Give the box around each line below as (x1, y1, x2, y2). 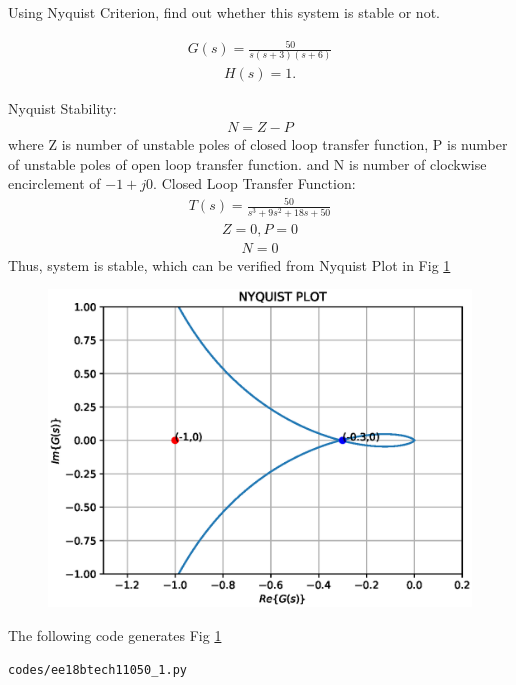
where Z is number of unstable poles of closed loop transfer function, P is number (8, 134, 508, 155)
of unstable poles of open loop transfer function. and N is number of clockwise (8, 153, 487, 174)
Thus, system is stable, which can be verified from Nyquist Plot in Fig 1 (8, 254, 451, 275)
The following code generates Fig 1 (8, 625, 222, 645)
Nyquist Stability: (8, 98, 117, 119)
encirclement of (8, 173, 101, 194)
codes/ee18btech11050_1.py (8, 662, 187, 677)
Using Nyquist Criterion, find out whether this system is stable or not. (8, 2, 440, 22)
